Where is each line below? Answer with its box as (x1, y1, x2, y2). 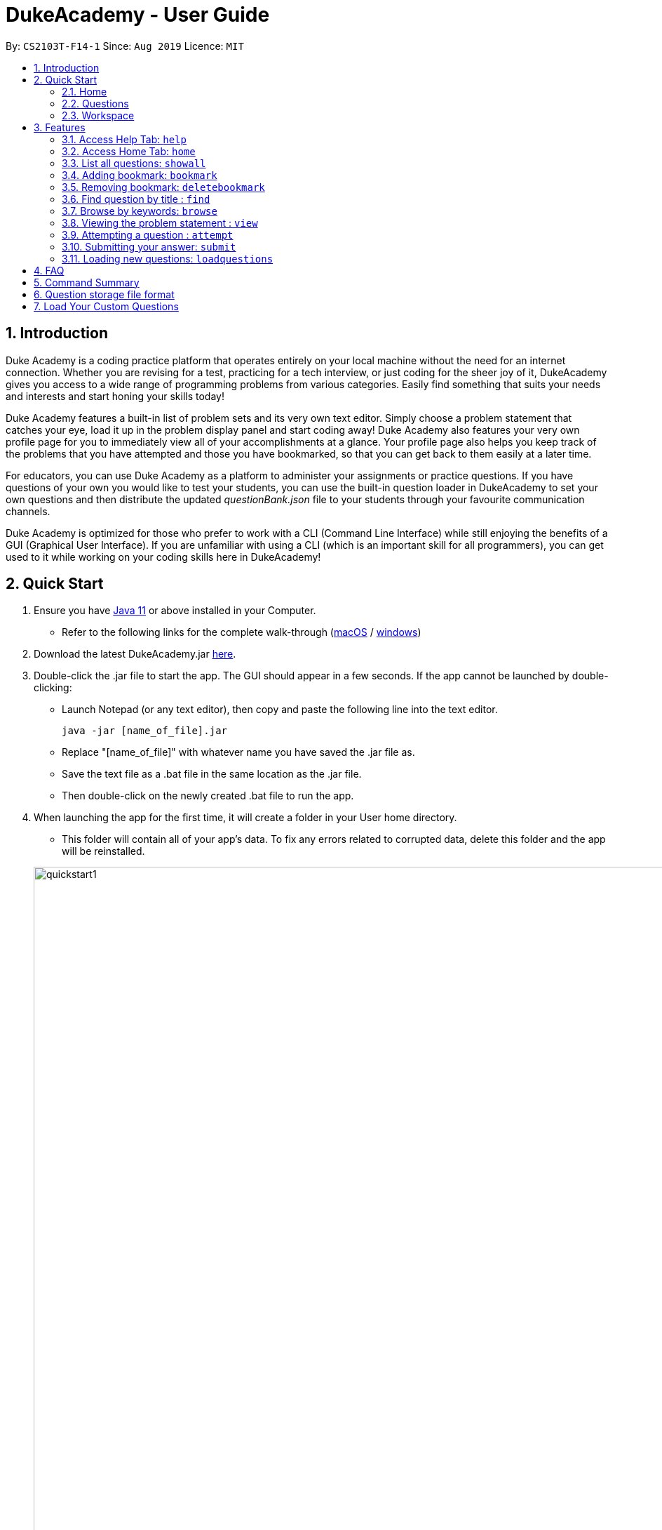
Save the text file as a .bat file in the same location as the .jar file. (62, 768, 362, 780)
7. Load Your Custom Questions (34, 300, 179, 312)
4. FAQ (34, 264, 65, 277)
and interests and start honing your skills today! (6, 390, 224, 402)
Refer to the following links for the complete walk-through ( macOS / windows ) (62, 626, 421, 639)
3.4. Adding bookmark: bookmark (62, 168, 217, 181)
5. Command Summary (34, 276, 140, 288)
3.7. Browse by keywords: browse (62, 204, 217, 217)
